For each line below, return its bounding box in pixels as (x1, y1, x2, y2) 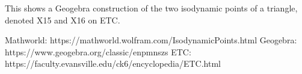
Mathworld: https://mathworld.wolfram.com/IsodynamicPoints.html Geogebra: (5, 34, 297, 46)
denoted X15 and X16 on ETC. (5, 13, 120, 26)
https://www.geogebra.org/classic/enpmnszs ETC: (5, 45, 191, 58)
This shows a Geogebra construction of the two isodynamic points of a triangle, (5, 2, 298, 14)
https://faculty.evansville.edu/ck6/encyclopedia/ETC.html (5, 57, 221, 70)
